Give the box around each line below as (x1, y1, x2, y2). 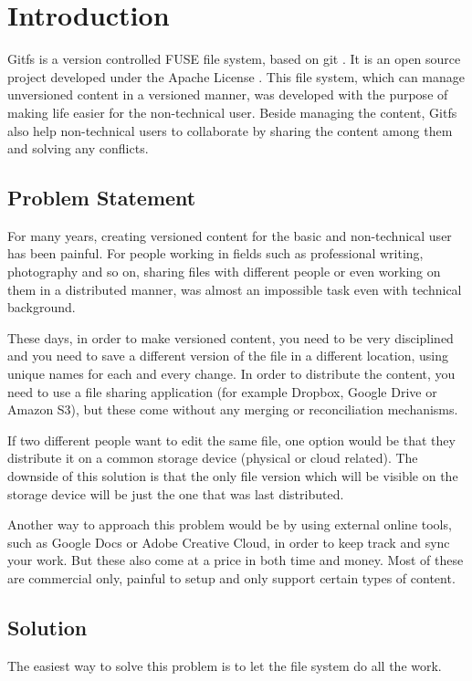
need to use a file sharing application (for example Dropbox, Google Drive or (7, 382, 437, 401)
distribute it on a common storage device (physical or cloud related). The (7, 448, 418, 467)
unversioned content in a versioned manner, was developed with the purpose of (7, 85, 448, 104)
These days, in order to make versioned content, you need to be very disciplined (7, 328, 454, 347)
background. (7, 298, 76, 317)
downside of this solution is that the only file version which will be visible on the (7, 466, 458, 486)
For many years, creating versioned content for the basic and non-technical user (7, 225, 452, 245)
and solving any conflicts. (7, 139, 149, 158)
